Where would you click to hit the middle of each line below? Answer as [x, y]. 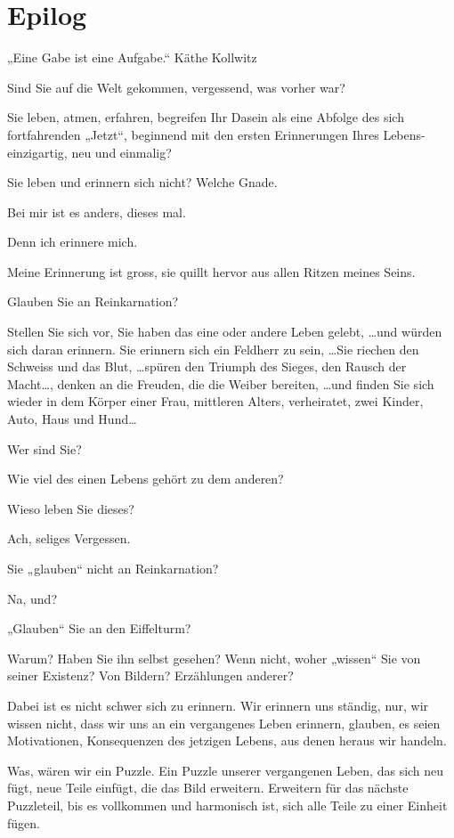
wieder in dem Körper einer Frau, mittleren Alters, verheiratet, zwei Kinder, [215, 401]
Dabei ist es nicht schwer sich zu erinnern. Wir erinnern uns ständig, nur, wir [218, 705]
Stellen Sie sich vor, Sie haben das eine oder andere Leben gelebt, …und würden [225, 332]
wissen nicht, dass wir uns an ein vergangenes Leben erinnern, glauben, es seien [224, 723]
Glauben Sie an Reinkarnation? [93, 301]
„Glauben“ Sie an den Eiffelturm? [99, 628]
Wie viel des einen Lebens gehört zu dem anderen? [146, 479]
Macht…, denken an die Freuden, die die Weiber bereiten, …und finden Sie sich [221, 383]
